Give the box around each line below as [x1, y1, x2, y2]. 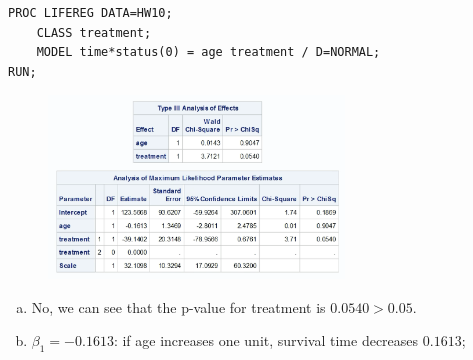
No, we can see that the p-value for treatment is [31, 296, 326, 317]
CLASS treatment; [36, 25, 152, 40]
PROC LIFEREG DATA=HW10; [8, 6, 173, 20]
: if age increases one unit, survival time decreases [113, 330, 419, 351]
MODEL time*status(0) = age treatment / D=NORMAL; [36, 45, 381, 60]
